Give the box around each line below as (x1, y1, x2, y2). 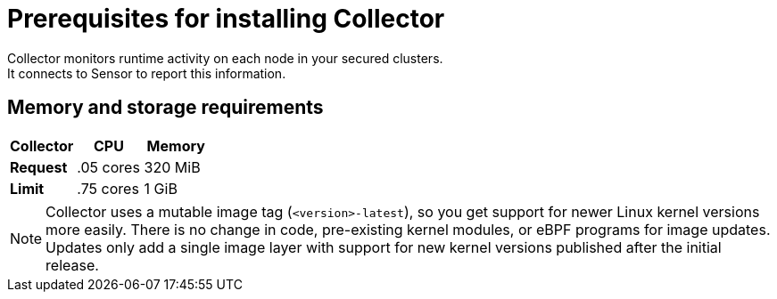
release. (45, 255, 99, 274)
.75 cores (77, 179, 139, 198)
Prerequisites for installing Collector (7, 4, 445, 34)
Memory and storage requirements (7, 96, 324, 119)
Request (10, 158, 68, 176)
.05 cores (77, 158, 140, 176)
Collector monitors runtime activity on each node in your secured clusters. (7, 50, 443, 66)
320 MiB (144, 158, 201, 176)
